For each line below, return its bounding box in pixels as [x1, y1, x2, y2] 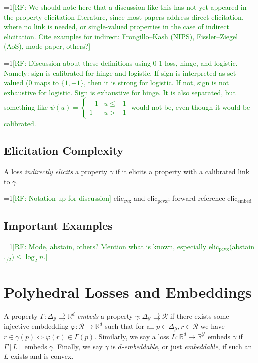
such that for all [105, 321, 154, 331]
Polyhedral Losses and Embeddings [4, 282, 252, 302]
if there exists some [170, 311, 229, 321]
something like [4, 102, 48, 112]
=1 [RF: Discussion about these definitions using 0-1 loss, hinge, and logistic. [4, 57, 238, 68]
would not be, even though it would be [131, 102, 250, 112]
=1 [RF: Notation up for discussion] [4, 193, 111, 203]
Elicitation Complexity [4, 143, 124, 158]
